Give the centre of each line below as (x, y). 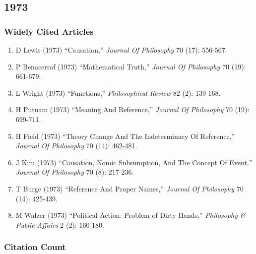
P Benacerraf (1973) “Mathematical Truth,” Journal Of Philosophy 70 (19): (131, 66)
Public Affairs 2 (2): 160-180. (60, 224)
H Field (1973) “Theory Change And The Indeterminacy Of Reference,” (125, 136)
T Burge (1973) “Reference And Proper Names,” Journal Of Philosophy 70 (129, 188)
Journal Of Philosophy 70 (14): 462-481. (76, 146)
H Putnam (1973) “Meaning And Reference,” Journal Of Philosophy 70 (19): (132, 109)
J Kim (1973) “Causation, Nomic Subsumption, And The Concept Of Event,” (134, 162)
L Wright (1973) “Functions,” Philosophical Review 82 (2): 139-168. (118, 93)
